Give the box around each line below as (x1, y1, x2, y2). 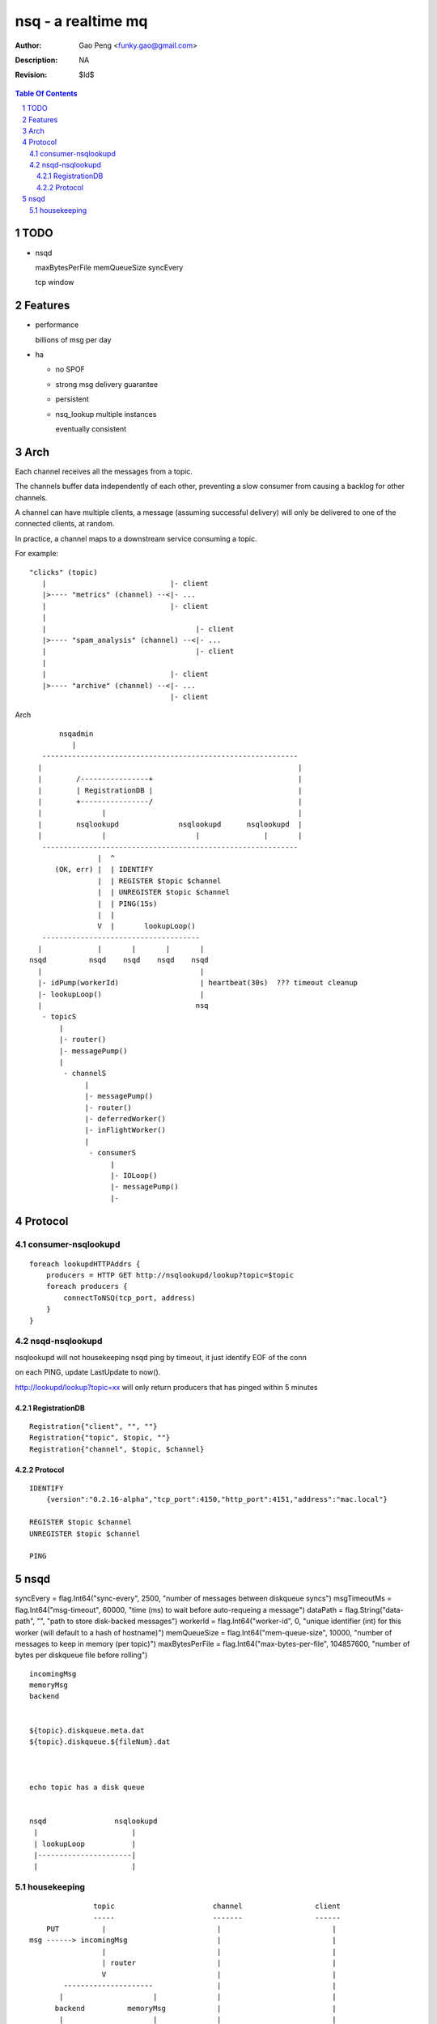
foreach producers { (45, 1282, 128, 1291)
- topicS (41, 1012, 77, 1022)
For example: (15, 549, 59, 559)
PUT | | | (45, 1924, 337, 1934)
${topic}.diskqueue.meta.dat (29, 1725, 145, 1735)
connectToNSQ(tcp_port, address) (63, 1293, 196, 1303)
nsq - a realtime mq (15, 12, 148, 30)
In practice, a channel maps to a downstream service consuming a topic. (15, 534, 257, 543)
